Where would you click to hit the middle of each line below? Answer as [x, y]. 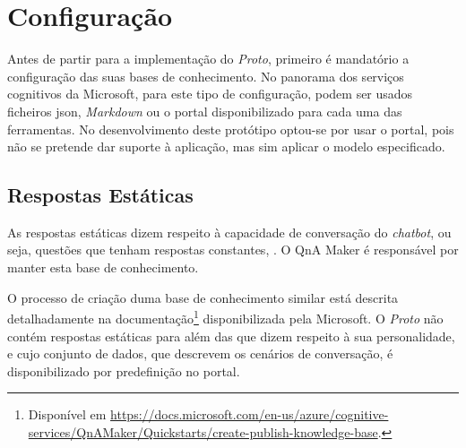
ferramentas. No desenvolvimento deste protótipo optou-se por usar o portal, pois [231, 129]
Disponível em [67, 414]
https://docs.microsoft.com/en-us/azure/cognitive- [250, 414]
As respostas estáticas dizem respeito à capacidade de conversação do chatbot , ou [229, 232]
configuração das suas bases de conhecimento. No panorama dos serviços [206, 76]
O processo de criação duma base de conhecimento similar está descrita [203, 297]
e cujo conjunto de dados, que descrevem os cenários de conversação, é [200, 353]
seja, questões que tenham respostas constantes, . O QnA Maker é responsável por [233, 250]
